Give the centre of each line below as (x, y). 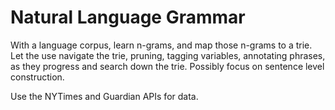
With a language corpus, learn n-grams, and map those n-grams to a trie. (161, 45)
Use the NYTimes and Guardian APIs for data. (104, 96)
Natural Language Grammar (128, 17)
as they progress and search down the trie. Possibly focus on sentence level (167, 66)
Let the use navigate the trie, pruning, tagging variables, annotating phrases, (168, 55)
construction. (37, 77)
